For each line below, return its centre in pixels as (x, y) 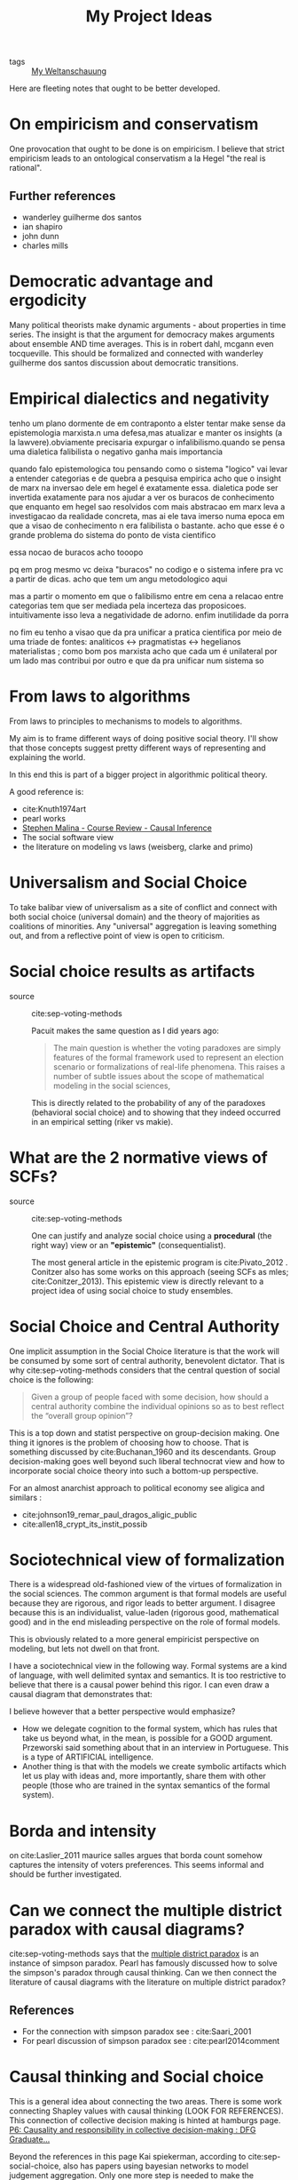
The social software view (67, 837)
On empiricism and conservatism (134, 124)
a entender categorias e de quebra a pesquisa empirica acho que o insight (145, 478)
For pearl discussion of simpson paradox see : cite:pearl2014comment (151, 2041)
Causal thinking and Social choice (137, 2077)
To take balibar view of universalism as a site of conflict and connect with (143, 907)
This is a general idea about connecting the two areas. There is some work (145, 2102)
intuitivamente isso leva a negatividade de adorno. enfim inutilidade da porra (149, 614)
